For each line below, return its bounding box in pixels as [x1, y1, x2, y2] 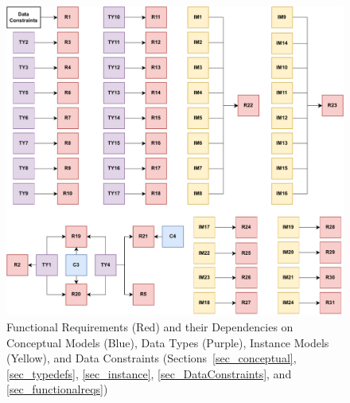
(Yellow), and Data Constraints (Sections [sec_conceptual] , [6, 350, 297, 366]
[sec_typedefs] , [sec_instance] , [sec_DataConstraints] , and [6, 365, 292, 381]
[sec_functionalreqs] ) [6, 381, 108, 397]
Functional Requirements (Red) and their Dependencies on [6, 318, 294, 335]
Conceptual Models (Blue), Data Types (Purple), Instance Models [6, 334, 329, 350]
